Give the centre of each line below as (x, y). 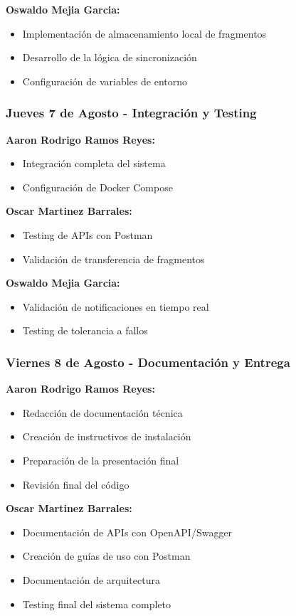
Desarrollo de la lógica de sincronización (110, 57)
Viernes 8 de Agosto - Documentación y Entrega (148, 362)
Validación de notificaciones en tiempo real (116, 306)
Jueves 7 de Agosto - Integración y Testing (131, 113)
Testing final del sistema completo (97, 604)
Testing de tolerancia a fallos (85, 330)
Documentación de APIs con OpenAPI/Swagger (127, 532)
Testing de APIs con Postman (88, 234)
